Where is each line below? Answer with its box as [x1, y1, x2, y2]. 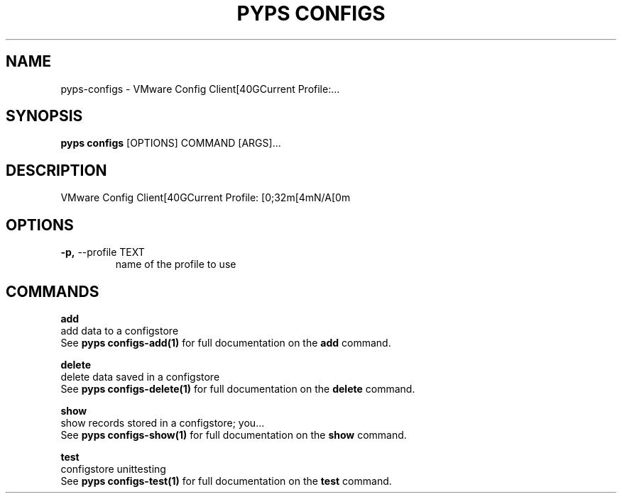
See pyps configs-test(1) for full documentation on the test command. [60, 474, 392, 487]
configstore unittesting [60, 462, 166, 475]
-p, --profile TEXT [60, 246, 145, 259]
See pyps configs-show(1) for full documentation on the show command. [60, 428, 407, 441]
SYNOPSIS [6, 107, 83, 125]
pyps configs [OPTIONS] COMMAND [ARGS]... [60, 137, 281, 150]
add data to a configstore [60, 324, 179, 337]
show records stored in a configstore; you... [60, 416, 265, 429]
